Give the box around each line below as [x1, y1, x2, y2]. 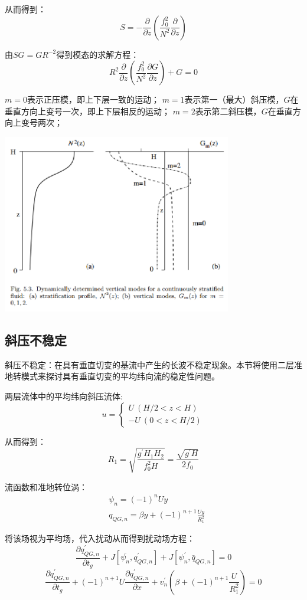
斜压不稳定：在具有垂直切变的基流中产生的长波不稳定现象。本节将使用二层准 [5, 358, 302, 371]
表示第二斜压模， [195, 104, 262, 117]
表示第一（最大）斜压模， [184, 93, 284, 106]
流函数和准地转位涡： [5, 480, 87, 493]
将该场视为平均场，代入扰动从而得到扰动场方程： [5, 532, 195, 545]
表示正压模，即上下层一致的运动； [27, 93, 159, 106]
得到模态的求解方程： [56, 48, 139, 60]
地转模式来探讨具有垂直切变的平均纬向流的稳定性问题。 [5, 370, 220, 382]
